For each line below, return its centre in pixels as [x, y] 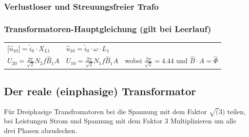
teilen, [236, 111]
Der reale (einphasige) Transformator [100, 91]
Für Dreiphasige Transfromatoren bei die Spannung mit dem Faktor [105, 111]
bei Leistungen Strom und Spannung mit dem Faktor [83, 121]
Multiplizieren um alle [203, 121]
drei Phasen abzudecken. [41, 130]
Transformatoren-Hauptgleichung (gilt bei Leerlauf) [108, 28]
